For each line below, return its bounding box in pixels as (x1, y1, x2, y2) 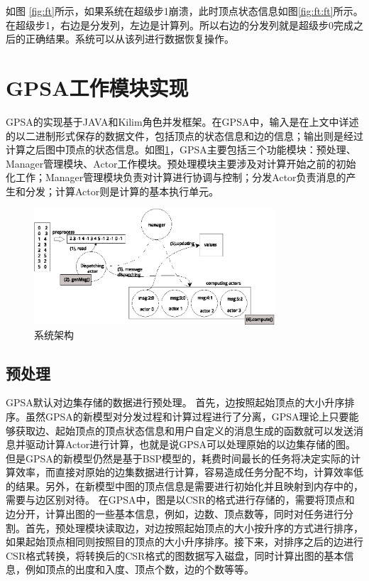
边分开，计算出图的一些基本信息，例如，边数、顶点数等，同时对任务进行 (6, 506, 343, 521)
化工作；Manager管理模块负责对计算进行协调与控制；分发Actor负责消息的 (6, 170, 346, 185)
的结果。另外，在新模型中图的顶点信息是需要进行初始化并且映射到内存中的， (6, 478, 363, 493)
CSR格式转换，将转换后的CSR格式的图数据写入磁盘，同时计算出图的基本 (6, 548, 344, 563)
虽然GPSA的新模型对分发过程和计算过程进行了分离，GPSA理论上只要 (25, 408, 349, 423)
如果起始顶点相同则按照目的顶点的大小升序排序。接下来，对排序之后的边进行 (6, 534, 363, 549)
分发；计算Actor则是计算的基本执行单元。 (25, 183, 219, 198)
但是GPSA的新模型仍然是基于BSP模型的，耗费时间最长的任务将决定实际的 (6, 450, 351, 465)
